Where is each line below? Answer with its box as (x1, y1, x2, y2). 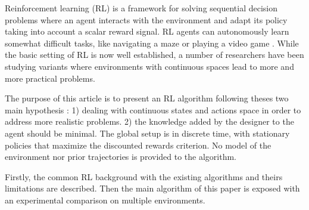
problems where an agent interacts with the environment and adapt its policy (5, 13, 288, 26)
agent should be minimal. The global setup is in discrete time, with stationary (5, 126, 290, 139)
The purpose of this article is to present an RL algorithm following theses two (5, 92, 289, 104)
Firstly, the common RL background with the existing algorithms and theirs (5, 170, 283, 183)
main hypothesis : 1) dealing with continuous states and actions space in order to (5, 103, 301, 116)
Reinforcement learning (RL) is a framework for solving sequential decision (5, 2, 278, 14)
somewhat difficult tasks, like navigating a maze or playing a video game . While (5, 36, 299, 49)
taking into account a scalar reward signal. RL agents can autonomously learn (5, 25, 289, 38)
